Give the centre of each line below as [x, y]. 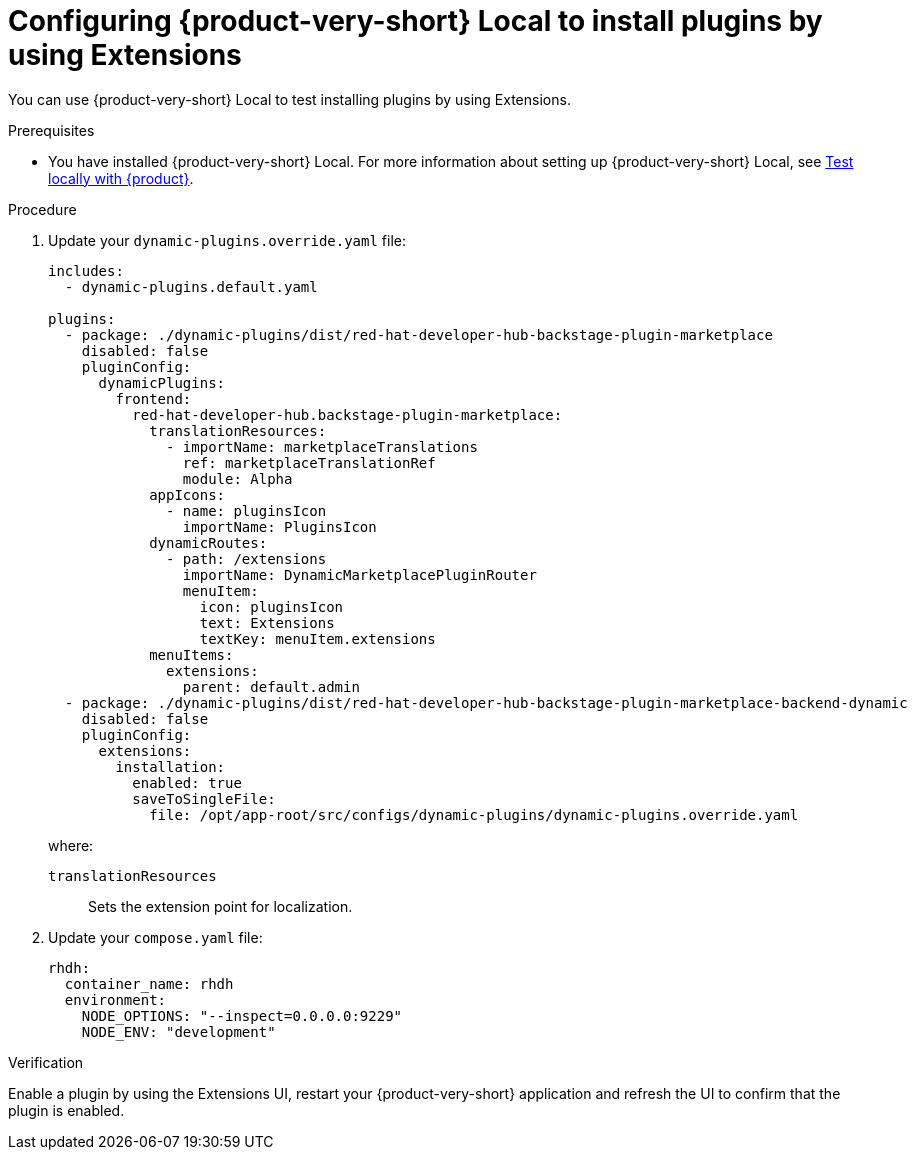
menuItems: [191, 654]
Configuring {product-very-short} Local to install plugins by [415, 21]
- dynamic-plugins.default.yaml [191, 286]
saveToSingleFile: [204, 798]
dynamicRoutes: [208, 542]
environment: [115, 999]
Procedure [42, 209]
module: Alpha [237, 478]
